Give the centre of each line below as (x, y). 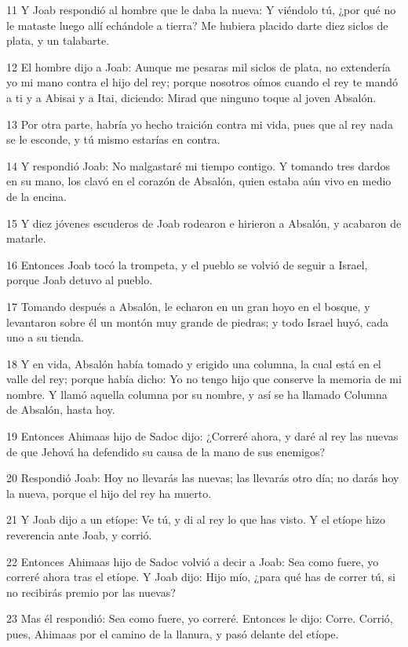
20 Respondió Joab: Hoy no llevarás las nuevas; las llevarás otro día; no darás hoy (203, 478)
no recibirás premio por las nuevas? (91, 592)
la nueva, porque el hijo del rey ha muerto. (109, 493)
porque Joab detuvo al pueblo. (80, 280)
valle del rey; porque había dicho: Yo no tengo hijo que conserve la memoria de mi (204, 379)
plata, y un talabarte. (58, 40)
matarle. (26, 238)
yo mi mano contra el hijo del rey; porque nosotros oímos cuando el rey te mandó (202, 82)
